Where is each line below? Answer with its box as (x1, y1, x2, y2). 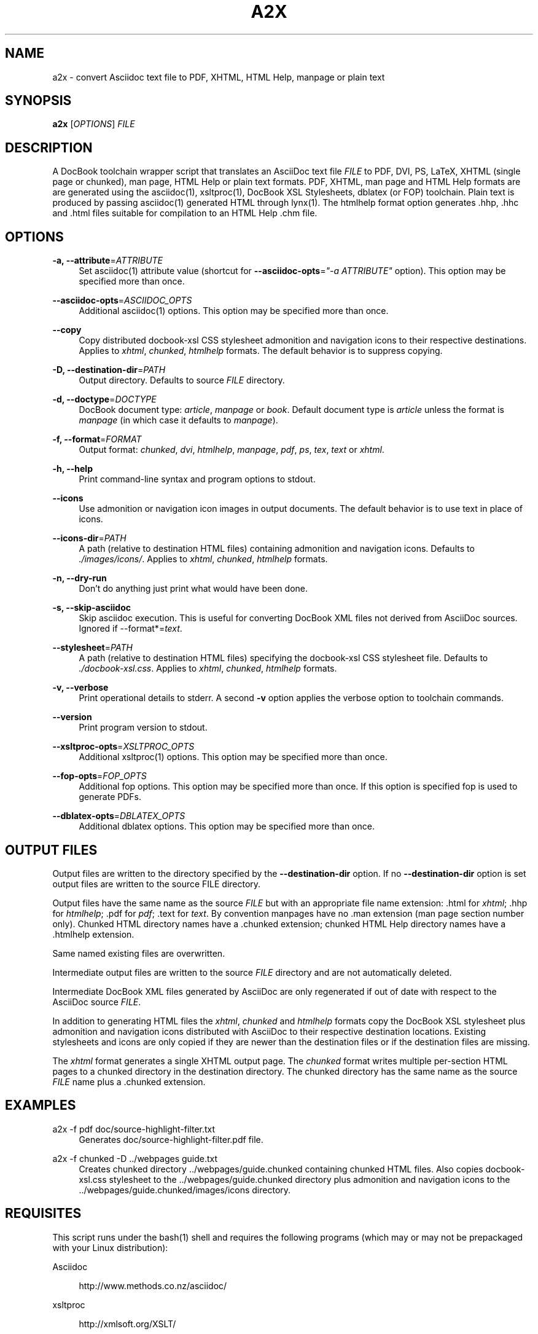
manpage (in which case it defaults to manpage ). (79, 415, 278, 426)
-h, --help (52, 463, 93, 474)
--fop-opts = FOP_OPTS (52, 771, 147, 782)
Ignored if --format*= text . (79, 623, 182, 634)
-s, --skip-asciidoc (52, 602, 131, 613)
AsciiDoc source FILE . (52, 996, 141, 1007)
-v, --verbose (52, 682, 109, 693)
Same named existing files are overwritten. (52, 948, 225, 959)
